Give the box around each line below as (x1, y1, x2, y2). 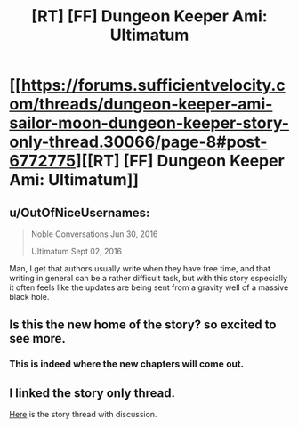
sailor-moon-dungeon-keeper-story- (9, 113, 290, 133)
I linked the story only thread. (9, 385, 176, 400)
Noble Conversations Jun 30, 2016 (30, 229, 158, 239)
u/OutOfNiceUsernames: (9, 205, 150, 220)
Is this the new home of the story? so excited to (9, 318, 277, 333)
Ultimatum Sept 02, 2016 (30, 246, 123, 256)
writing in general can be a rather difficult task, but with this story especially (9, 273, 287, 283)
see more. (9, 331, 67, 346)
